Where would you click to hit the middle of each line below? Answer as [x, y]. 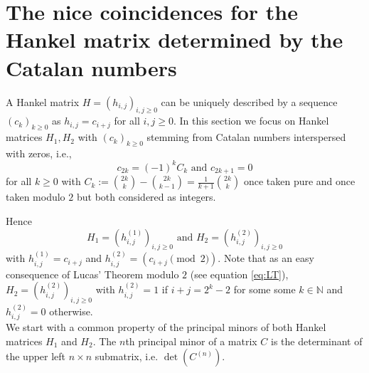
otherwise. [71, 311]
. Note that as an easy [266, 258]
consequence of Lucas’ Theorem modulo [92, 274]
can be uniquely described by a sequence [249, 101]
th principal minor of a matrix [191, 341]
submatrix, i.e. [127, 356]
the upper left [36, 356]
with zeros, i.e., [39, 153]
